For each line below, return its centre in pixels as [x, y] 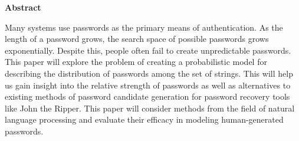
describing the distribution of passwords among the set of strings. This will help [149, 73]
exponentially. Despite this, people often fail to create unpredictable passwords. [148, 50]
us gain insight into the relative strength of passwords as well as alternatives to [148, 85]
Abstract [23, 7]
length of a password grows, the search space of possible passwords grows [137, 39]
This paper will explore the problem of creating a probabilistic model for [136, 62]
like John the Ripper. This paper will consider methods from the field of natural [150, 108]
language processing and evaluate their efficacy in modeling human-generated [144, 119]
